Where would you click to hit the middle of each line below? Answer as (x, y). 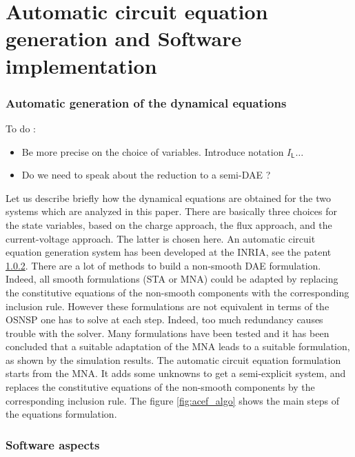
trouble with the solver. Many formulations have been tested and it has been (168, 333)
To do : (21, 128)
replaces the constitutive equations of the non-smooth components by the (160, 387)
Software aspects (53, 444)
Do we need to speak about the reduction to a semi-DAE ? (146, 175)
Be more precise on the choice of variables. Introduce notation (153, 151)
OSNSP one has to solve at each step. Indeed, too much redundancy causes (164, 319)
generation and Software (124, 38)
